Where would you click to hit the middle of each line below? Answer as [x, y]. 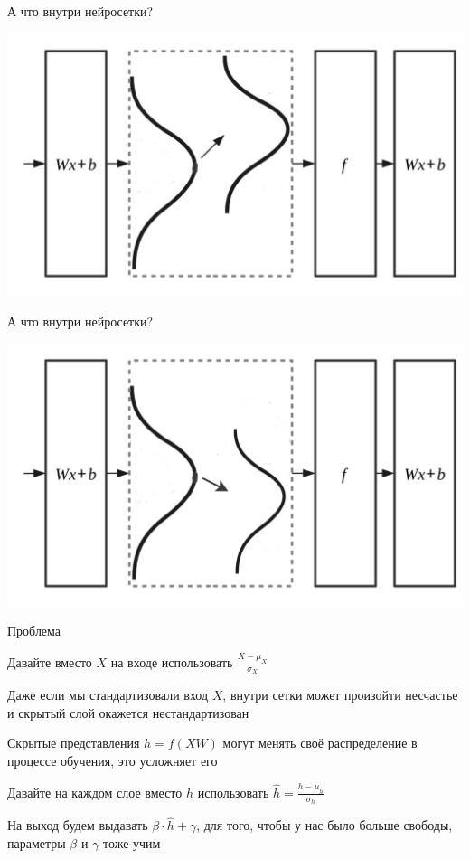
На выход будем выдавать [78, 825]
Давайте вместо [50, 662]
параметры [37, 842]
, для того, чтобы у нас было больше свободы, [324, 825]
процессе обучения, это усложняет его [113, 761]
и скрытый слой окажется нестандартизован [128, 712]
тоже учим [132, 842]
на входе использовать [172, 662]
